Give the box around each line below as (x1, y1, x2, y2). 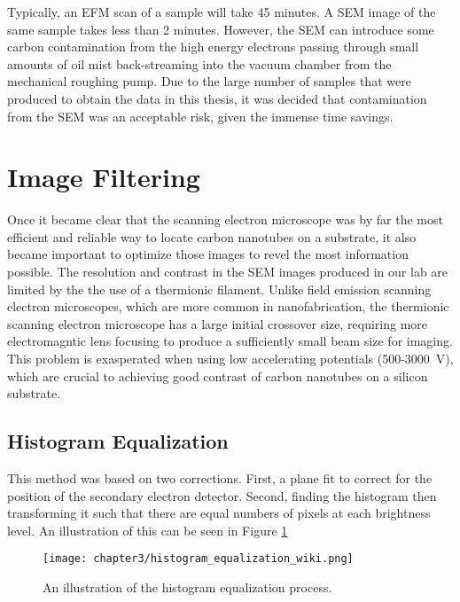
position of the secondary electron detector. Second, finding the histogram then (7, 486, 437, 504)
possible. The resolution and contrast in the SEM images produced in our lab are (7, 262, 448, 281)
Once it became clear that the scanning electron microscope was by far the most (7, 210, 443, 229)
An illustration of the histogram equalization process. (43, 578, 332, 597)
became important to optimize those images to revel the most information (7, 245, 409, 263)
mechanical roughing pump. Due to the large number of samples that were (7, 72, 411, 90)
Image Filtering (7, 159, 200, 195)
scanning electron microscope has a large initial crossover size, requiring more (7, 314, 428, 332)
